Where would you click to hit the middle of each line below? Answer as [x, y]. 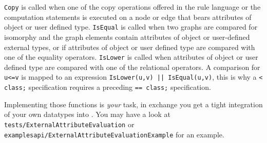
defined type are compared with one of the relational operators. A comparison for [132, 67]
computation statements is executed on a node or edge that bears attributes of [128, 17]
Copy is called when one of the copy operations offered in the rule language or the [132, 7]
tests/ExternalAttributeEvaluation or [69, 124]
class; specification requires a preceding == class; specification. [108, 87]
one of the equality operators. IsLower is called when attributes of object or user [131, 57]
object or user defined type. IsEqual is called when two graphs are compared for [131, 27]
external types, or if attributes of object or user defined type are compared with [130, 47]
